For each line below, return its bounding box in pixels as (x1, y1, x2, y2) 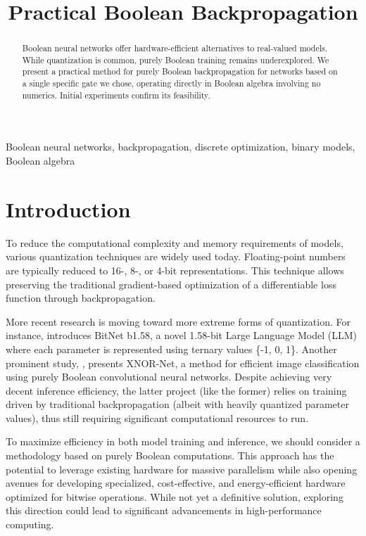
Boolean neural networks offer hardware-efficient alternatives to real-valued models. (22, 42, 328, 54)
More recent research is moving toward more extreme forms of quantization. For (6, 314, 351, 328)
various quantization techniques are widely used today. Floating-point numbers (6, 249, 346, 264)
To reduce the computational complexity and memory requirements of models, (6, 235, 343, 250)
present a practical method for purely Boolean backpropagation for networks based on (22, 65, 338, 77)
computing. (6, 517, 54, 532)
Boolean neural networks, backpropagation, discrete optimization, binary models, (6, 139, 355, 154)
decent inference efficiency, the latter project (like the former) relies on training (6, 383, 347, 397)
